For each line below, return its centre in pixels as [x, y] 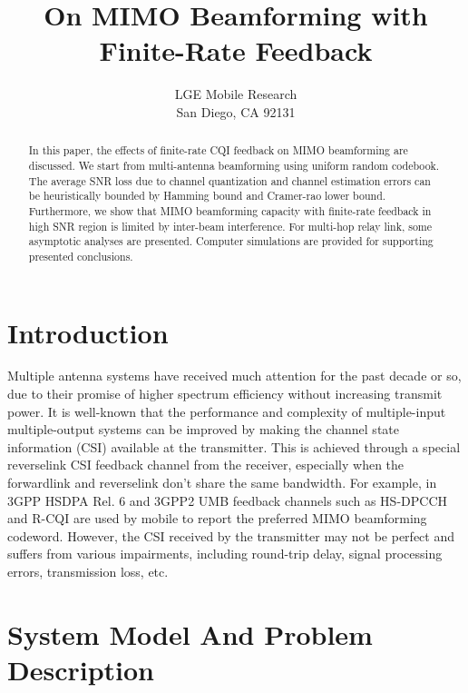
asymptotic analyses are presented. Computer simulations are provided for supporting [231, 241]
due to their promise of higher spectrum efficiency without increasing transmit [225, 394]
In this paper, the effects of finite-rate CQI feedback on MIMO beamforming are [218, 150]
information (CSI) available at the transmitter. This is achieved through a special [234, 446]
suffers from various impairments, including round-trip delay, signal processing [225, 554]
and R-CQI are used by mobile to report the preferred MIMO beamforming [217, 518]
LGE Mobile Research [236, 94]
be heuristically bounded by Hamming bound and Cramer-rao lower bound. [207, 196]
